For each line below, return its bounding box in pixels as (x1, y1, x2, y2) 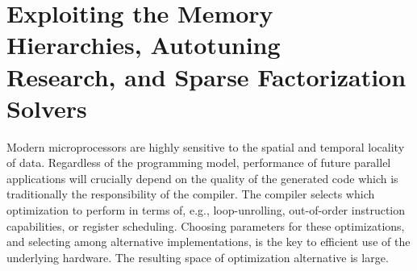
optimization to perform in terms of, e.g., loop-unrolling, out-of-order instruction (6, 202, 406, 219)
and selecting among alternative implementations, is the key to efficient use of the (6, 233, 411, 250)
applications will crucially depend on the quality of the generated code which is (6, 169, 398, 186)
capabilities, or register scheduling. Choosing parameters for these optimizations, (6, 217, 405, 234)
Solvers (6, 91, 87, 124)
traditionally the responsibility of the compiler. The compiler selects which (6, 186, 375, 202)
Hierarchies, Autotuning (6, 28, 281, 61)
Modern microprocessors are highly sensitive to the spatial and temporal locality (6, 138, 405, 155)
